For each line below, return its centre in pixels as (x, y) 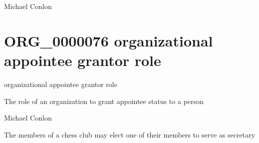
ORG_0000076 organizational (109, 40)
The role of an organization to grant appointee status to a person (104, 101)
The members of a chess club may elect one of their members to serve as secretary (130, 134)
